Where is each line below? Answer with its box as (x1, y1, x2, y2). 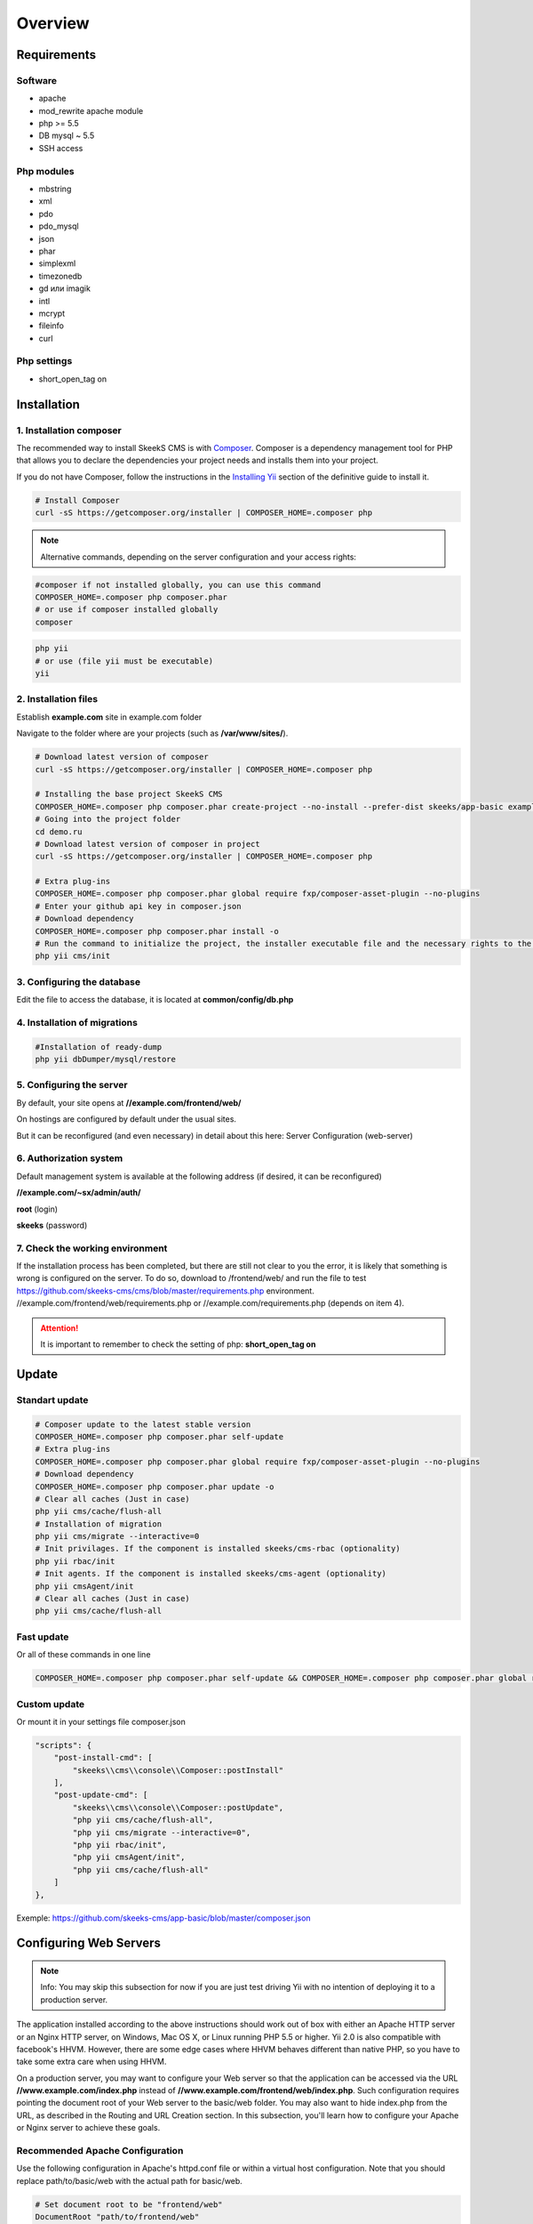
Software (16, 74, 58, 86)
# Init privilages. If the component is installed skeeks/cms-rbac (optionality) (35, 1543, 402, 1554)
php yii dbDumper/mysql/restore (35, 1054, 177, 1065)
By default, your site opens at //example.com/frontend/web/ (16, 1097, 242, 1108)
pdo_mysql (38, 221, 79, 231)
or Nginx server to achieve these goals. (16, 2123, 161, 2133)
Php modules (16, 165, 75, 177)
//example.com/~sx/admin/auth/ (16, 1188, 141, 1198)
